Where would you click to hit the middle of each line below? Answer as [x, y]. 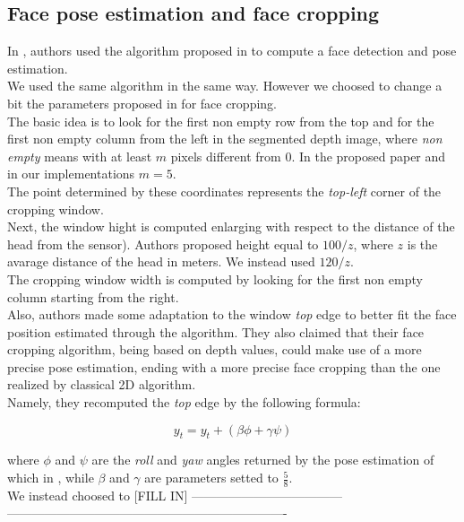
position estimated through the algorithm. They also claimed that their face [216, 331]
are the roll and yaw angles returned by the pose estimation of [263, 460]
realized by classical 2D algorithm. [102, 384]
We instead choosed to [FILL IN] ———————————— [175, 495]
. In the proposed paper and [369, 156]
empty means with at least [80, 156]
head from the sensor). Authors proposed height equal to [163, 244]
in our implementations [71, 174]
